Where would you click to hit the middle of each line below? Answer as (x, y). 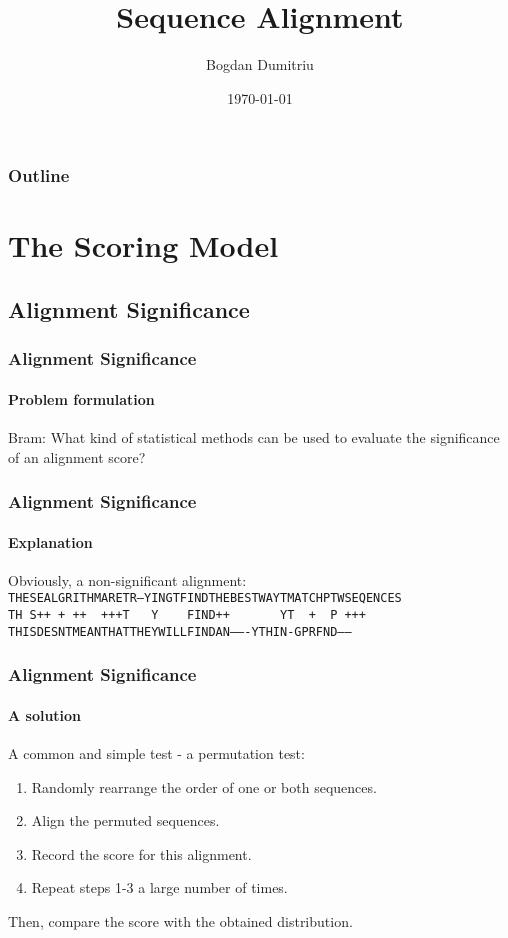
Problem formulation (81, 398)
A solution (45, 714)
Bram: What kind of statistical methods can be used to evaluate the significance (254, 437)
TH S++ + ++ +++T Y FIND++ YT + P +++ (187, 615)
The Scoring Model (143, 245)
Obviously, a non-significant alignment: (127, 579)
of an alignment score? (77, 456)
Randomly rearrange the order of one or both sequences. (204, 786)
